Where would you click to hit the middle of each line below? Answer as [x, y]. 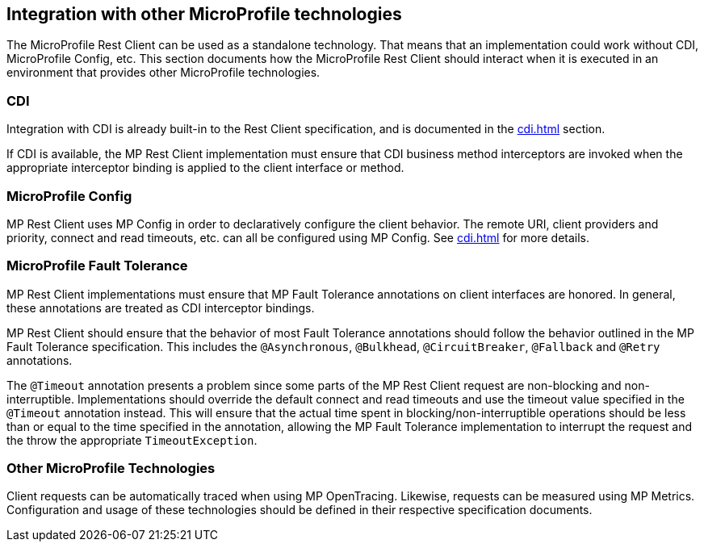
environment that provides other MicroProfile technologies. [163, 73]
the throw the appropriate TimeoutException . [132, 440]
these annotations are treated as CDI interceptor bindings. [161, 307]
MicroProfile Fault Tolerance [97, 266]
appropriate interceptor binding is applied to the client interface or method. [205, 168]
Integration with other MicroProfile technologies [204, 14]
